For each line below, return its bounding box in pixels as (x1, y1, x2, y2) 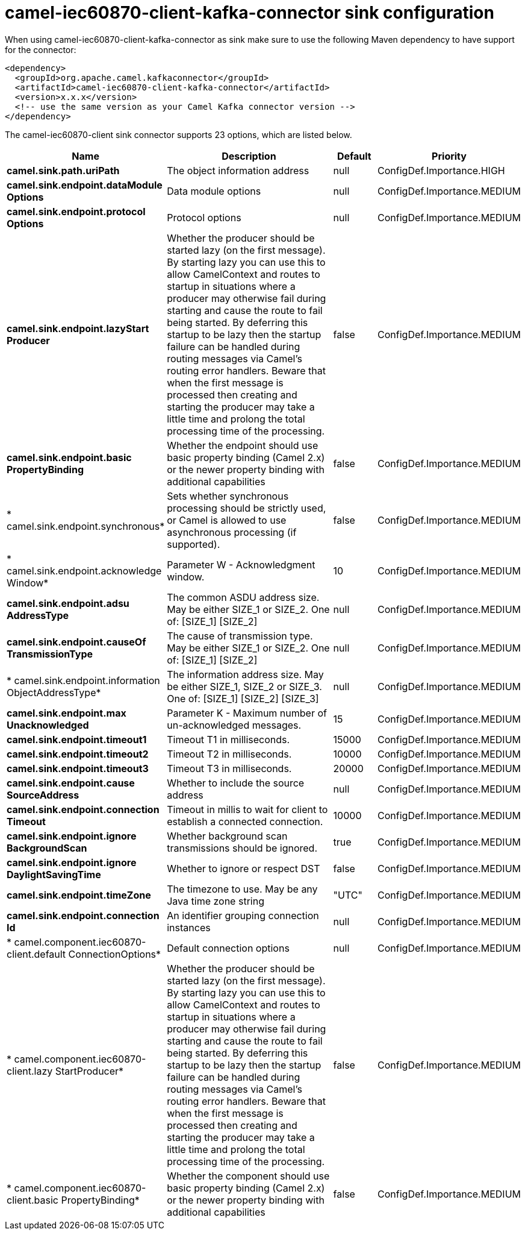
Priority (432, 149, 467, 162)
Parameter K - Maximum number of (167, 706, 327, 719)
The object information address (167, 164, 309, 177)
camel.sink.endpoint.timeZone (7, 888, 151, 901)
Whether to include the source (167, 776, 305, 789)
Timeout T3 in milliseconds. (167, 762, 292, 775)
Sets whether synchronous (167, 489, 289, 502)
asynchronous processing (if (167, 526, 297, 538)
